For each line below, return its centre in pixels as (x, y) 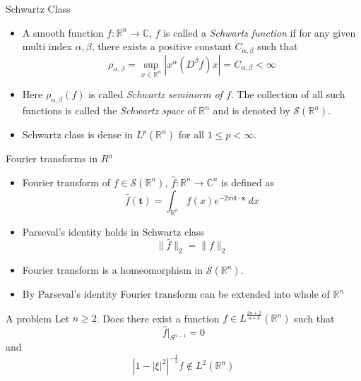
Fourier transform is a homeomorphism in (113, 270)
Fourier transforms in (52, 158)
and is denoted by (251, 110)
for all (191, 134)
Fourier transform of (66, 182)
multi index (47, 46)
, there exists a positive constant (161, 46)
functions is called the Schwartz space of (109, 110)
